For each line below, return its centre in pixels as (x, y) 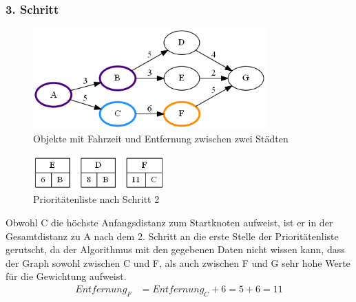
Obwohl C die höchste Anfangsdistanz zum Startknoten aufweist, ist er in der (169, 223)
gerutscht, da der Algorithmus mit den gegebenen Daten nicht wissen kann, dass (175, 249)
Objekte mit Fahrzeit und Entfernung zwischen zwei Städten (161, 138)
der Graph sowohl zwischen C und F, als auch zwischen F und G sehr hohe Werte (178, 262)
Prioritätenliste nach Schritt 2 (96, 199)
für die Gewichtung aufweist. (66, 276)
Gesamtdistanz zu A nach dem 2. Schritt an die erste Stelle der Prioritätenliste (172, 236)
